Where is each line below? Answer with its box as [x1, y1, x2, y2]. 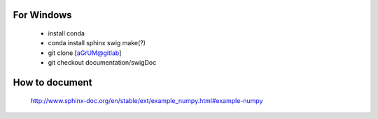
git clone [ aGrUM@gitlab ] [48, 49, 122, 57]
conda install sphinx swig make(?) [48, 39, 146, 47]
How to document [13, 77, 92, 88]
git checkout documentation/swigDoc [48, 58, 157, 67]
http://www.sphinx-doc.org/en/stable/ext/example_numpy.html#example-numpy [30, 96, 263, 104]
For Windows [13, 9, 73, 21]
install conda [48, 29, 85, 38]
